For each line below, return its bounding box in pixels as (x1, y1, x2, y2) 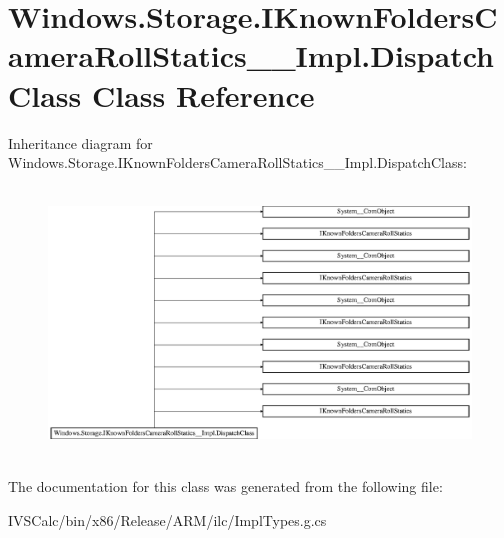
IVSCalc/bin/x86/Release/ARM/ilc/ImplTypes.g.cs (8, 509, 327, 530)
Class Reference (92, 74, 315, 115)
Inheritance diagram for (8, 132, 153, 153)
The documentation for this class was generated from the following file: (8, 476, 443, 497)
